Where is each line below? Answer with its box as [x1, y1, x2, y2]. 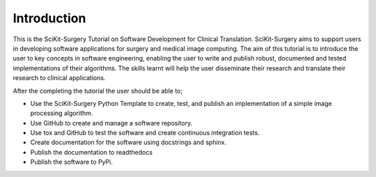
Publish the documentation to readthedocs [30, 148, 153, 156]
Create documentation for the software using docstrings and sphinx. [30, 138, 227, 146]
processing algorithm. [30, 109, 93, 118]
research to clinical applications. [13, 74, 106, 82]
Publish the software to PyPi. [30, 157, 113, 167]
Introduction [13, 10, 86, 26]
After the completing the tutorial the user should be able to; [13, 86, 183, 95]
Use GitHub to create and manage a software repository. [30, 118, 193, 127]
